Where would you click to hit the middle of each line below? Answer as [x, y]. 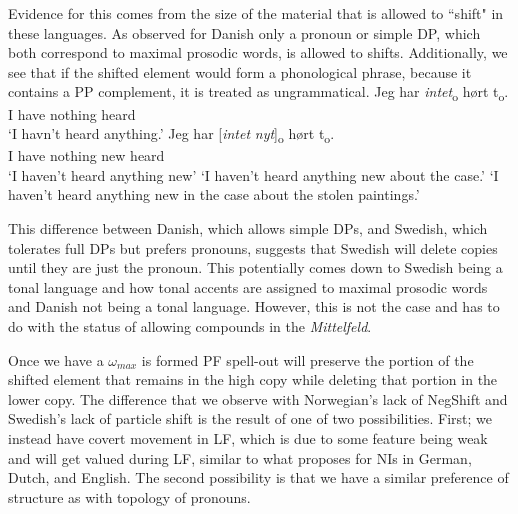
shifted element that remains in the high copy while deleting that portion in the [253, 379]
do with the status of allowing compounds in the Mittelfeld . [190, 325]
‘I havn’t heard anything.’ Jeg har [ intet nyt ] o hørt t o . [171, 134]
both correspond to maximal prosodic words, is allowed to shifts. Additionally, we [258, 52]
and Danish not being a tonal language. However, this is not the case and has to [254, 306]
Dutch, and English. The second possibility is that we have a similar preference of [258, 477]
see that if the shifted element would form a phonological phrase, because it [240, 71]
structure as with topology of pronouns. [129, 496]
